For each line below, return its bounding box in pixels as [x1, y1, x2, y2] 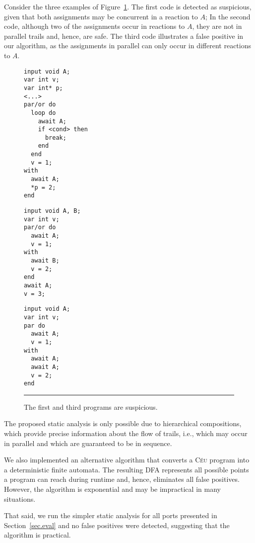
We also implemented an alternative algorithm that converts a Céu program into [4, 454, 250, 465]
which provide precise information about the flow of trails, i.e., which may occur [4, 428, 248, 439]
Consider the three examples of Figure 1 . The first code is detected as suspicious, [4, 1, 252, 11]
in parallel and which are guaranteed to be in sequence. [4, 438, 172, 448]
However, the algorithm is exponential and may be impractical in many [4, 484, 221, 494]
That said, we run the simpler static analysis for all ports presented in [4, 510, 217, 521]
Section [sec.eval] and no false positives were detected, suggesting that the [4, 520, 230, 530]
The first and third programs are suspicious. [24, 401, 158, 412]
